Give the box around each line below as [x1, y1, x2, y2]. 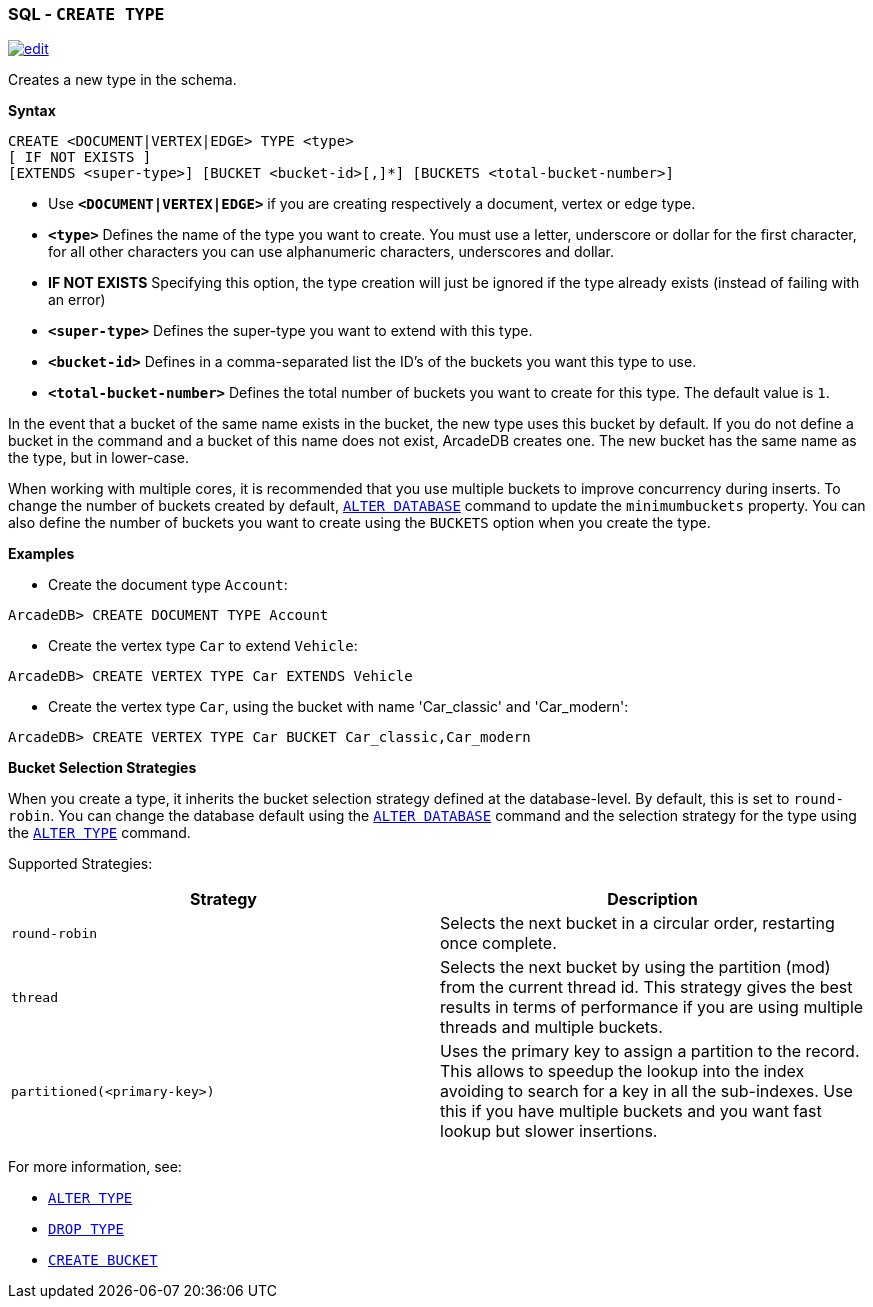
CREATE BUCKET [48, 1252, 158, 1269]
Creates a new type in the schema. [8, 71, 237, 89]
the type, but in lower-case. [8, 449, 189, 467]
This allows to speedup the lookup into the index [440, 1061, 805, 1082]
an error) [48, 291, 106, 309]
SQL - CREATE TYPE [8, 4, 165, 24]
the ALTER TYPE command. [8, 824, 191, 842]
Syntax [8, 102, 56, 120]
